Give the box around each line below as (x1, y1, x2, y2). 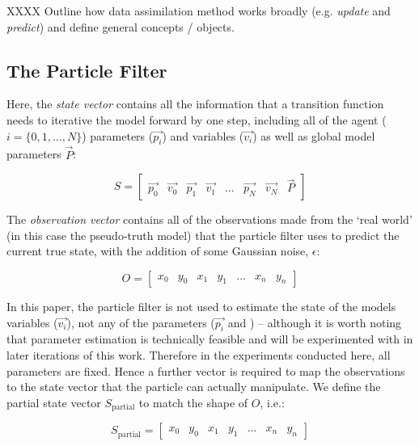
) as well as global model (252, 127, 375, 144)
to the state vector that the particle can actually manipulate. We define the (6, 378, 381, 395)
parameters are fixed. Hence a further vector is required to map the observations (6, 362, 405, 379)
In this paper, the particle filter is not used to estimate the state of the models (6, 297, 396, 314)
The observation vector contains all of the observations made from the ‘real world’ (6, 211, 413, 228)
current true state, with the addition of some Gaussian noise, (6, 242, 309, 259)
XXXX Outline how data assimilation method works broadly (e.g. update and (6, 2, 391, 19)
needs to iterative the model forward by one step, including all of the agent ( (6, 111, 387, 128)
